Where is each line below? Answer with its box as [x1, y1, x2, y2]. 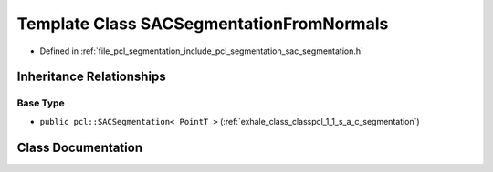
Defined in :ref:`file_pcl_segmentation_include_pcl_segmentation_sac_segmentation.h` [39, 46, 364, 56]
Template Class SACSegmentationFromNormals [16, 14, 389, 34]
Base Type [16, 96, 65, 109]
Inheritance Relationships [16, 69, 166, 85]
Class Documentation [16, 139, 143, 155]
